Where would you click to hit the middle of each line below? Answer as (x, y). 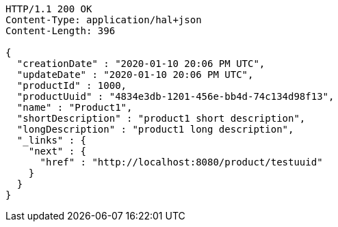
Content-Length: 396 (61, 31)
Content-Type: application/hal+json (104, 20)
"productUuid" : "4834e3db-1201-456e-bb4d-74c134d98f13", (175, 96)
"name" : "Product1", (75, 107)
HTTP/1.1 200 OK (49, 9)
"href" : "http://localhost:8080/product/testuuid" (181, 162)
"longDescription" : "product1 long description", (155, 129)
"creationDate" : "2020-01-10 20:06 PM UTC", (141, 64)
